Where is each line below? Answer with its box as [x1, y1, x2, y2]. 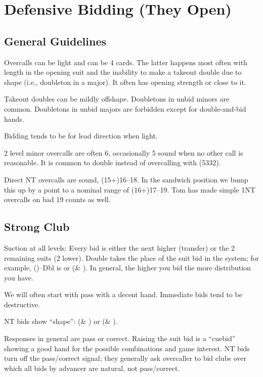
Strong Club [4, 219, 70, 234]
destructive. [4, 299, 40, 309]
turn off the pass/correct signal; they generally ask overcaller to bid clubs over [4, 353, 246, 363]
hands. [4, 113, 24, 124]
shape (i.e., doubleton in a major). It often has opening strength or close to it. [4, 76, 246, 87]
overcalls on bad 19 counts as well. [4, 194, 111, 205]
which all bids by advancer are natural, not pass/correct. [4, 362, 180, 373]
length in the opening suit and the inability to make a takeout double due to [4, 67, 242, 77]
